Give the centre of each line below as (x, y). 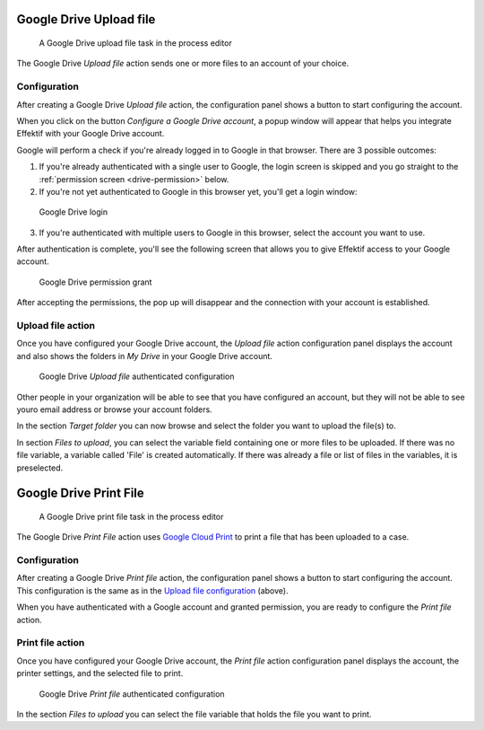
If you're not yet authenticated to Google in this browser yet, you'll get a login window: (198, 191)
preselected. (40, 468)
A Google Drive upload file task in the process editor (135, 43)
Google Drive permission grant (95, 282)
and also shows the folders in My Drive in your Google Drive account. (145, 356)
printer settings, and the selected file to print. (100, 673)
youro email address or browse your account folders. (114, 409)
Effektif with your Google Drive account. (91, 134)
